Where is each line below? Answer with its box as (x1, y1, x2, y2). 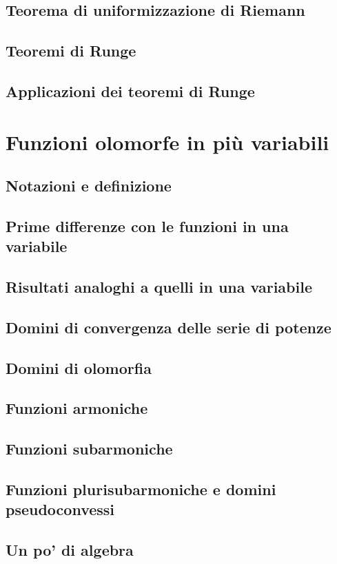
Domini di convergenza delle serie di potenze (6, 316, 331, 337)
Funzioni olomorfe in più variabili (6, 127, 329, 156)
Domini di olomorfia (6, 357, 152, 378)
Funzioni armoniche (6, 397, 148, 419)
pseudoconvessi (6, 499, 115, 520)
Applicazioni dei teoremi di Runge (6, 80, 255, 101)
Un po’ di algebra (6, 539, 134, 561)
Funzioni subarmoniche (6, 438, 173, 459)
